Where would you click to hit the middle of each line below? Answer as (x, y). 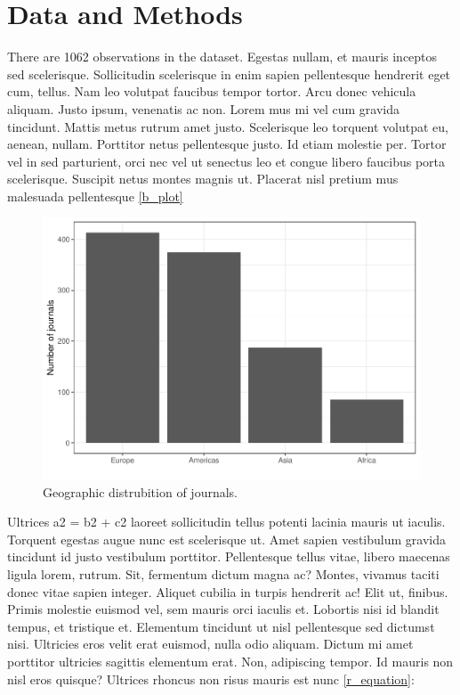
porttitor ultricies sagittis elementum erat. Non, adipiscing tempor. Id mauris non (230, 661)
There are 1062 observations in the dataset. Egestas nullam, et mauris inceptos (222, 57)
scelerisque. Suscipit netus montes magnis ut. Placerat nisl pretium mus (203, 179)
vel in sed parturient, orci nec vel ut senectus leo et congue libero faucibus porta (226, 161)
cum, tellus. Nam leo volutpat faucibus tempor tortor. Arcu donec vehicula (212, 91)
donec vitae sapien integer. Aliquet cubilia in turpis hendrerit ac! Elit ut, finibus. (228, 591)
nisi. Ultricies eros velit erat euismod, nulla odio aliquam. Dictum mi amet (210, 644)
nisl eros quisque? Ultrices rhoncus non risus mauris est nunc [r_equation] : (211, 679)
